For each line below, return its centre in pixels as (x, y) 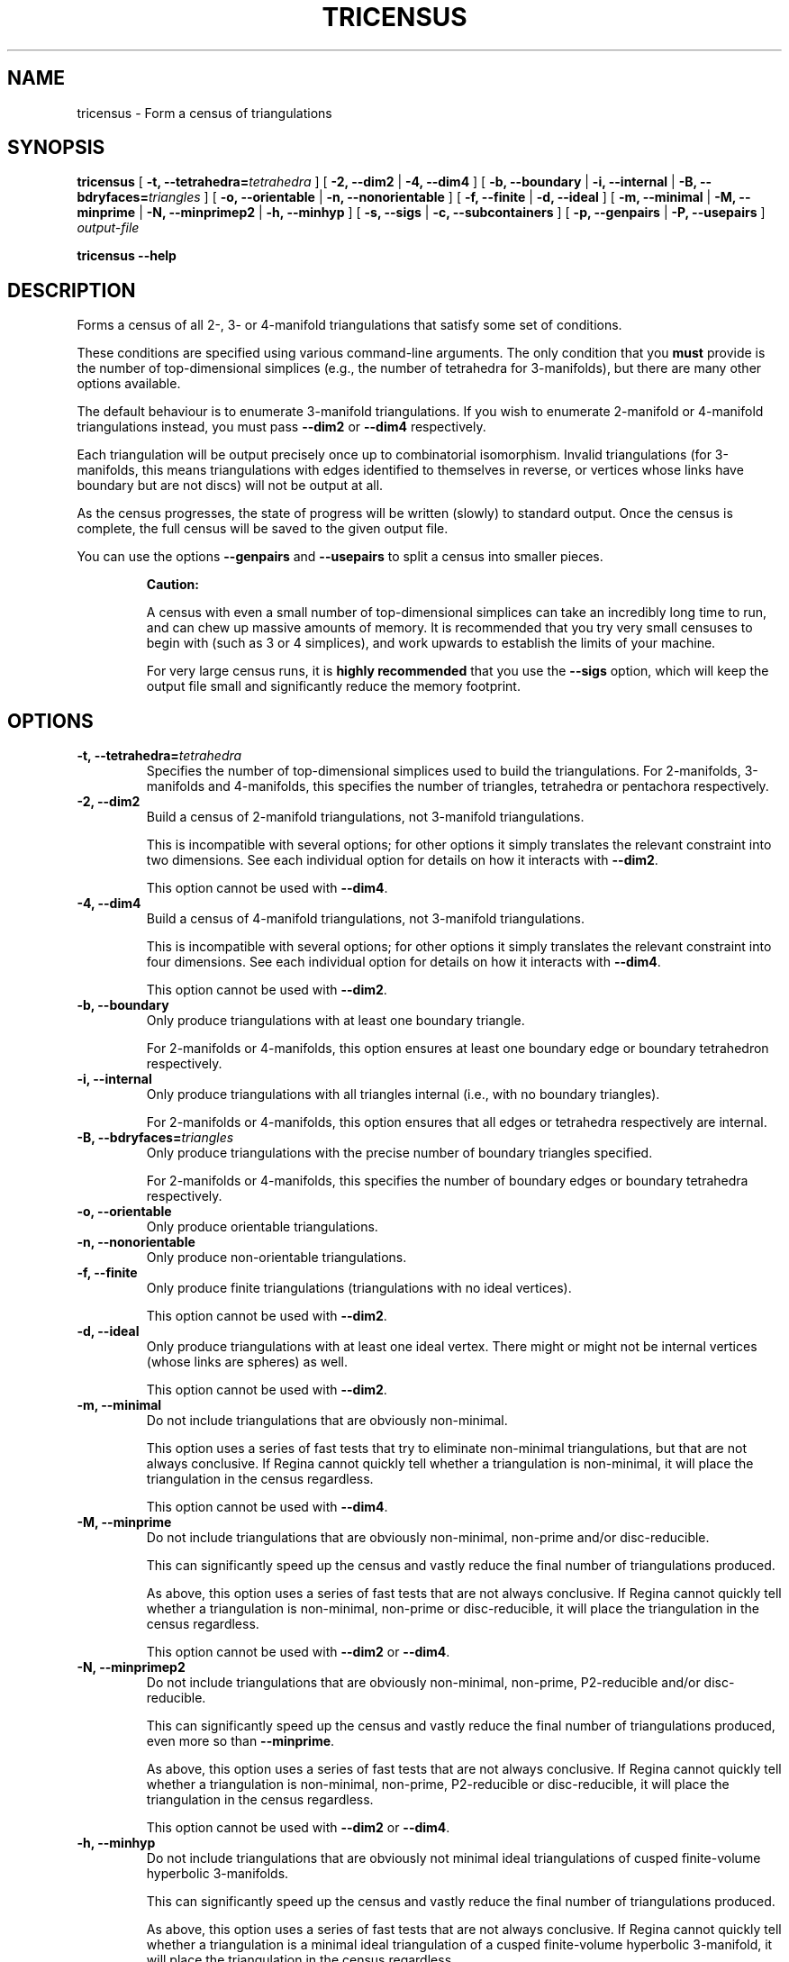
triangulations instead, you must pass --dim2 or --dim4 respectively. (281, 427)
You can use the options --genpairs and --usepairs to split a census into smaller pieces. (340, 557)
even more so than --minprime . (240, 1741)
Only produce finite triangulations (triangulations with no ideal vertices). (359, 1288)
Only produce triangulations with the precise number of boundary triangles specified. (399, 1153)
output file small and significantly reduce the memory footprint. (333, 686)
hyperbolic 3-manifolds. (218, 1874)
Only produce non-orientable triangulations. (277, 1258)
